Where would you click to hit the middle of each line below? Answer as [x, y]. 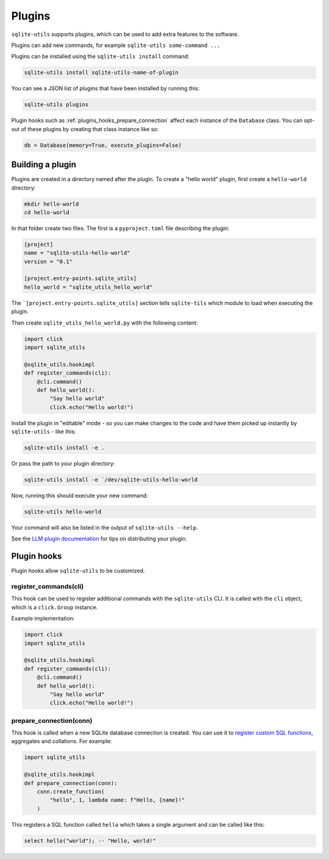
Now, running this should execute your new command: [80, 496]
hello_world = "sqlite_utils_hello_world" [88, 287]
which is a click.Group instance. [55, 607]
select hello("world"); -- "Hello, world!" [90, 841]
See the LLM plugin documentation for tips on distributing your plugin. [99, 539]
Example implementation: [43, 619]
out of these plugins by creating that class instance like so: [85, 129]
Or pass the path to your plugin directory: [63, 464]
